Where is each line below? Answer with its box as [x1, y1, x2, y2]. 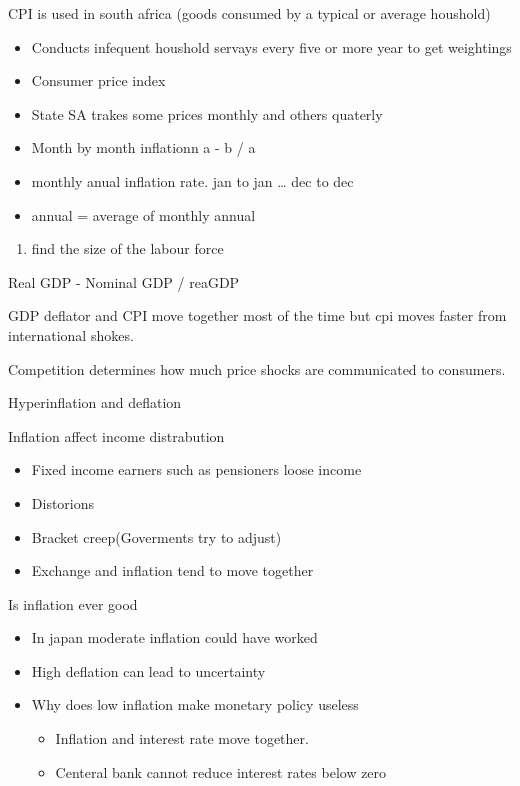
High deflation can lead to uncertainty [31, 660, 266, 681]
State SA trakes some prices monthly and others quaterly [31, 103, 383, 124]
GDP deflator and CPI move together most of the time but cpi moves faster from [8, 305, 507, 326]
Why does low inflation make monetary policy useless [31, 694, 359, 715]
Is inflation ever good [8, 593, 138, 614]
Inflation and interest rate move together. [55, 728, 309, 749]
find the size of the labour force [31, 238, 224, 259]
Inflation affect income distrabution [8, 425, 225, 446]
